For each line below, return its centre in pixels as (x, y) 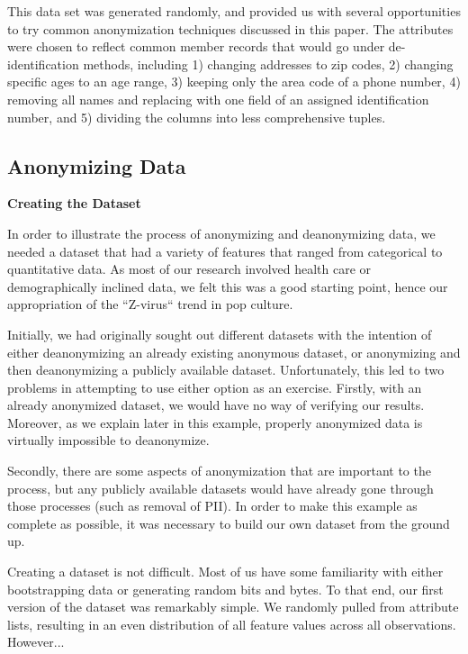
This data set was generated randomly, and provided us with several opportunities (234, 11)
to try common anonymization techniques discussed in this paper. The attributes (230, 28)
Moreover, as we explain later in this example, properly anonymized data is (215, 422)
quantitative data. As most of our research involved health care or (189, 269)
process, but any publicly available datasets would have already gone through (220, 488)
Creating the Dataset (74, 203)
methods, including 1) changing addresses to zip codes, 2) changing (268, 64)
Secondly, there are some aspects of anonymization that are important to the (219, 471)
